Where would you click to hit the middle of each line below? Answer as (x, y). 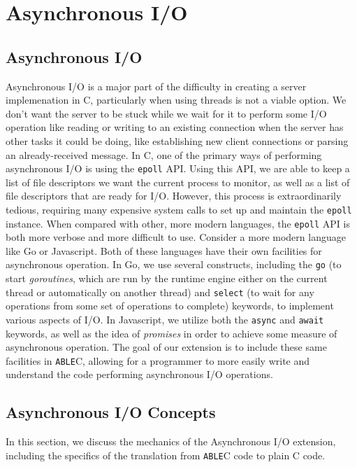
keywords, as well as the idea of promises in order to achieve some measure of (172, 333)
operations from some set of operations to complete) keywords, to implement (170, 306)
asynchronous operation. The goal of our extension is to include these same (166, 347)
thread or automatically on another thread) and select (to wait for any (160, 292)
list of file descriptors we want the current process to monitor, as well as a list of (178, 182)
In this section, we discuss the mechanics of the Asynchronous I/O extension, (171, 441)
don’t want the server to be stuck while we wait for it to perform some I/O (166, 113)
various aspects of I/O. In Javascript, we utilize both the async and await (165, 319)
